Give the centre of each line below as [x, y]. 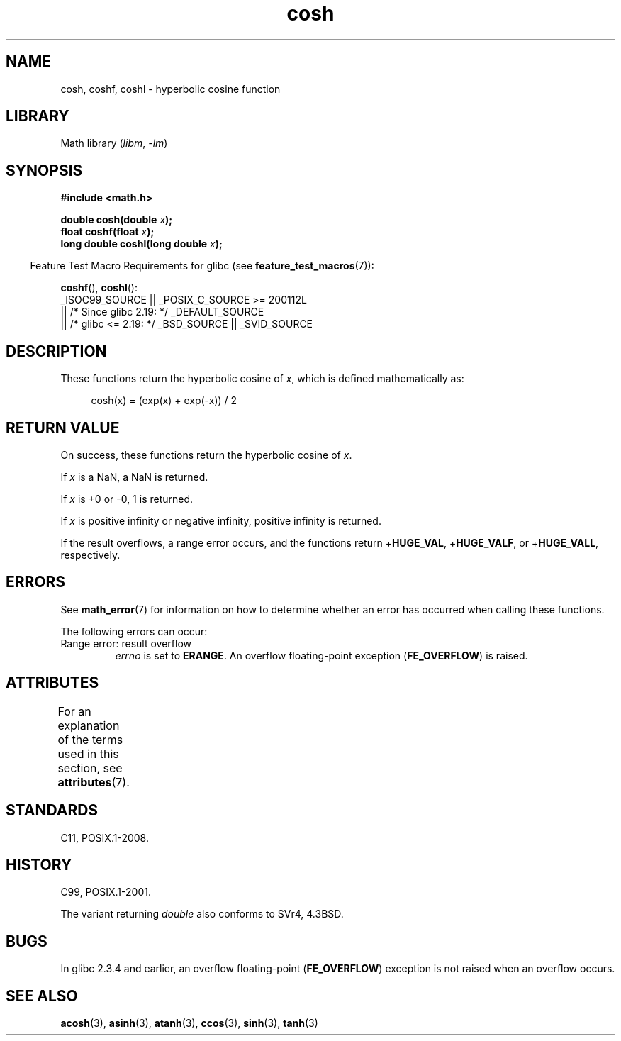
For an [74, 711]
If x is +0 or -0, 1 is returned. [127, 499]
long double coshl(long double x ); [141, 244]
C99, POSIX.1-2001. [106, 892]
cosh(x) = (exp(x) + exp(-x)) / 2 [164, 401]
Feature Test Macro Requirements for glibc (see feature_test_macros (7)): [202, 266]
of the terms [90, 739]
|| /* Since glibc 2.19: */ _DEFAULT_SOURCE [162, 312]
